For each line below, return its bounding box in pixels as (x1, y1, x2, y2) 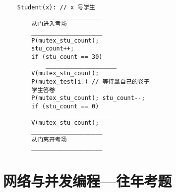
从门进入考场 (31, 20, 67, 28)
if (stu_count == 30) (31, 53, 103, 60)
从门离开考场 (31, 136, 67, 143)
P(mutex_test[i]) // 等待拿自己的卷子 (31, 78, 150, 85)
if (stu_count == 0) (31, 102, 99, 110)
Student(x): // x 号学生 (17, 4, 96, 11)
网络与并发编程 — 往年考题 (3, 171, 172, 191)
